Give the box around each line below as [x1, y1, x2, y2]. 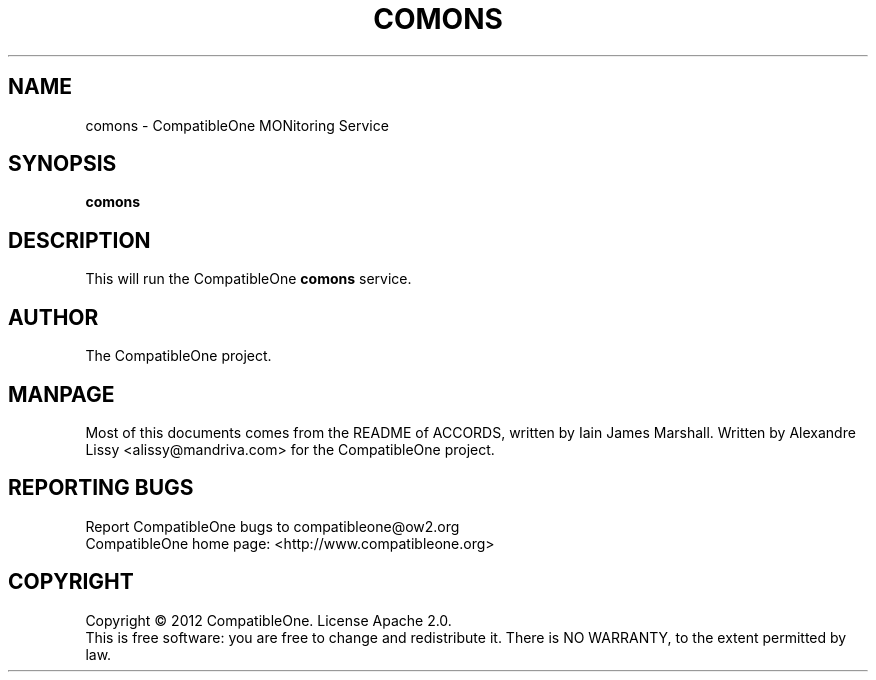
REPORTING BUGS [8, 475, 194, 501]
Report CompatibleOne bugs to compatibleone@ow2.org [85, 517, 460, 535]
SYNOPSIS [8, 151, 117, 177]
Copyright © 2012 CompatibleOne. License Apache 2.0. [85, 611, 452, 629]
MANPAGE [8, 381, 115, 407]
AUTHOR [8, 304, 99, 330]
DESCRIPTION [8, 227, 151, 253]
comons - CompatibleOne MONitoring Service [85, 116, 389, 134]
